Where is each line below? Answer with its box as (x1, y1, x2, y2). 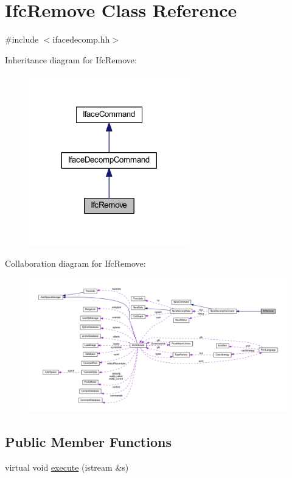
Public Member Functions (5, 432, 172, 451)
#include (5, 33, 39, 46)
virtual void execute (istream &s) (5, 461, 129, 474)
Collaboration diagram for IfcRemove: (5, 257, 146, 270)
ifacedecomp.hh (52, 33, 110, 46)
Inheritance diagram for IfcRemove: (5, 53, 137, 66)
